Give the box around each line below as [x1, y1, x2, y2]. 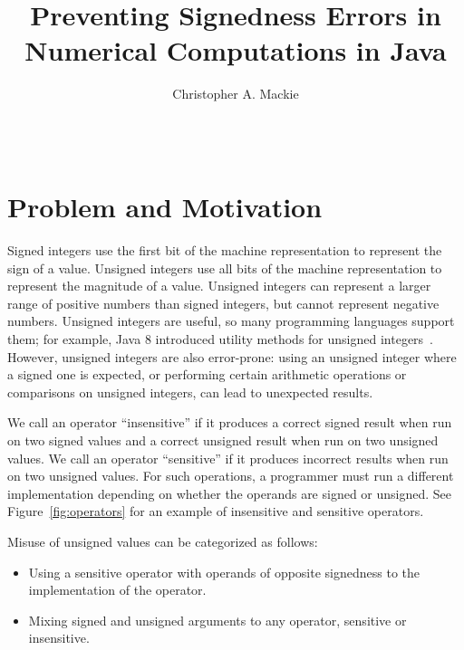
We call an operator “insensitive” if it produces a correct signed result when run [7, 413, 452, 432]
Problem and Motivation [7, 188, 323, 225]
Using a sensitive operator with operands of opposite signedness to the [28, 562, 420, 581]
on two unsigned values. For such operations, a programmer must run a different [7, 466, 454, 485]
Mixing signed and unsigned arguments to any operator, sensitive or [28, 610, 407, 629]
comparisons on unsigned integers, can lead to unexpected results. [7, 382, 373, 401]
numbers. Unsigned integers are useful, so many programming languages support [7, 311, 455, 330]
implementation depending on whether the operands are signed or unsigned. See [7, 483, 452, 502]
